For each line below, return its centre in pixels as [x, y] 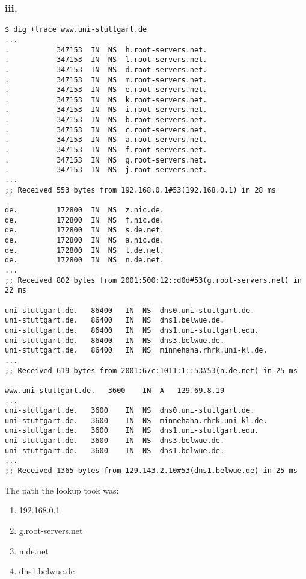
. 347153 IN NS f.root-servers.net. [106, 150]
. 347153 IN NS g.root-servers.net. [106, 160]
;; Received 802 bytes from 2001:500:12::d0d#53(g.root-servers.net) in [153, 280]
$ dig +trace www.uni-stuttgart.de [76, 30]
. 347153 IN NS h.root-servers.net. [106, 50]
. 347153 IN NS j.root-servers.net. [106, 170]
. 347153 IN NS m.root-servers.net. [106, 80]
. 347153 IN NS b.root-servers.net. [106, 120]
